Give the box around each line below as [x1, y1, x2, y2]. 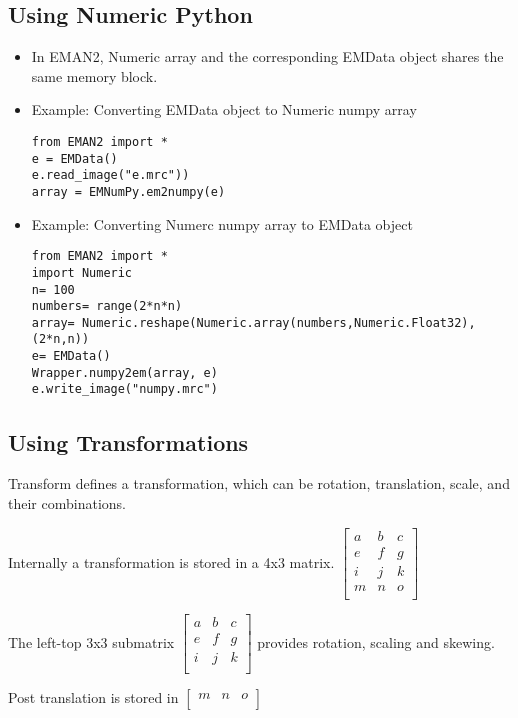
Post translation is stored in [8, 686, 179, 707]
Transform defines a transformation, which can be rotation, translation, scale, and [8, 473, 510, 494]
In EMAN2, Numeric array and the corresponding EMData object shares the [31, 46, 504, 67]
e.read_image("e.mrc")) [31, 168, 190, 183]
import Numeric [31, 265, 133, 280]
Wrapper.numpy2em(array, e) [31, 365, 218, 380]
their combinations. [8, 492, 126, 513]
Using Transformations [8, 426, 249, 457]
